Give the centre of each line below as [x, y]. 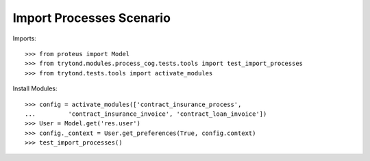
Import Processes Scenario [92, 18]
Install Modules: [35, 88]
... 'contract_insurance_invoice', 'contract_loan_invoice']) [146, 114]
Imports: [25, 38]
